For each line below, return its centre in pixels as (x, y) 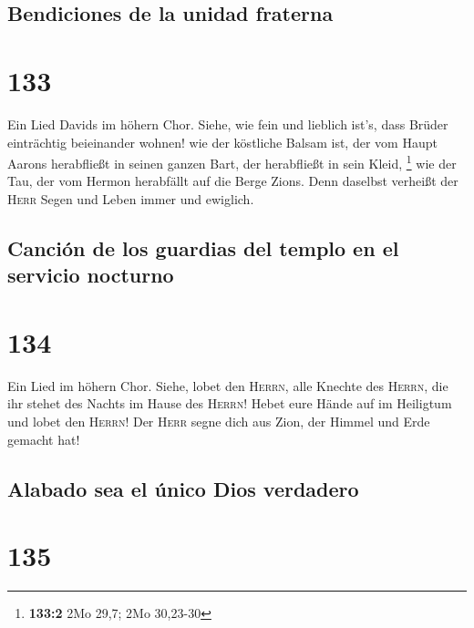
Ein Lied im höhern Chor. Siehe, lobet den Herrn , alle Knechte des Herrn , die (228, 385)
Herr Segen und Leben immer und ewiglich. (131, 198)
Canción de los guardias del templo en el (203, 247)
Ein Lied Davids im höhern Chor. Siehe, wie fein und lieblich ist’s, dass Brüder (228, 124)
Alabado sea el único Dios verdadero (183, 488)
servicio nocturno (91, 275)
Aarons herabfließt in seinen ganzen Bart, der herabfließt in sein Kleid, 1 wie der (232, 162)
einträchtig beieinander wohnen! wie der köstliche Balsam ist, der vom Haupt (222, 142)
